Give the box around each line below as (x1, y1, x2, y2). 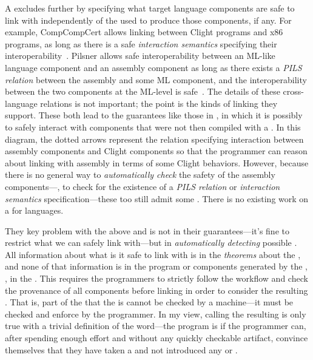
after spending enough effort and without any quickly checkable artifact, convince (5, 331, 308, 344)
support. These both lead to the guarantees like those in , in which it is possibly (5, 109, 303, 121)
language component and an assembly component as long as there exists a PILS (5, 61, 302, 73)
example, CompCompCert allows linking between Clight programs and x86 (5, 25, 283, 38)
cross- (283, 85, 305, 98)
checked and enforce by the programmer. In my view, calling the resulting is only (5, 307, 306, 320)
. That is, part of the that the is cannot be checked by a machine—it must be (5, 296, 294, 308)
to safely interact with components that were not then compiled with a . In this (5, 120, 301, 133)
